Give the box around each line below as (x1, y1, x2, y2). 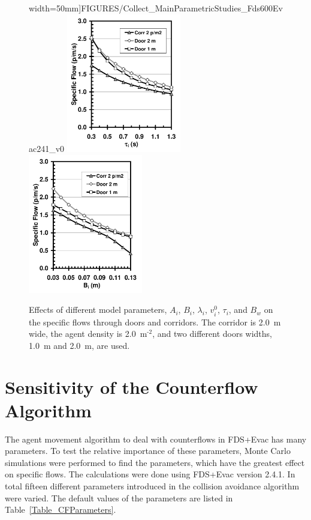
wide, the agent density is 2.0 (29, 327, 136, 340)
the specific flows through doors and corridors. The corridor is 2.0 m (29, 315, 281, 328)
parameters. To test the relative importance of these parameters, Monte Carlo (5, 444, 291, 457)
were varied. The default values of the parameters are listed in (5, 491, 233, 504)
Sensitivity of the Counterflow (5, 374, 258, 399)
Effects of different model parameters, (29, 303, 167, 316)
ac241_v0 (29, 142, 65, 155)
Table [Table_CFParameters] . (5, 503, 116, 516)
